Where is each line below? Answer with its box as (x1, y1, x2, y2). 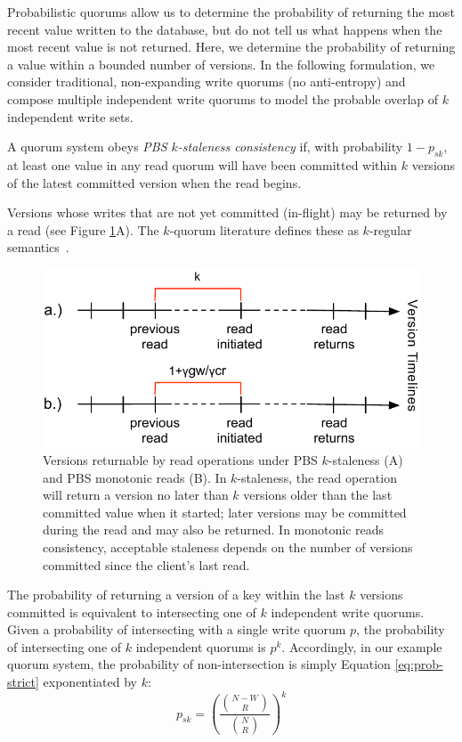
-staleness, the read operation (237, 468, 397, 486)
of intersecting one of (7, 637, 122, 656)
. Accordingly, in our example (281, 637, 442, 656)
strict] (7, 673, 39, 691)
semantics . (7, 238, 69, 257)
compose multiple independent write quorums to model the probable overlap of (7, 89, 439, 108)
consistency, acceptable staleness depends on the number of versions (43, 537, 413, 556)
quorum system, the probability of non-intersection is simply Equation (7, 655, 391, 673)
